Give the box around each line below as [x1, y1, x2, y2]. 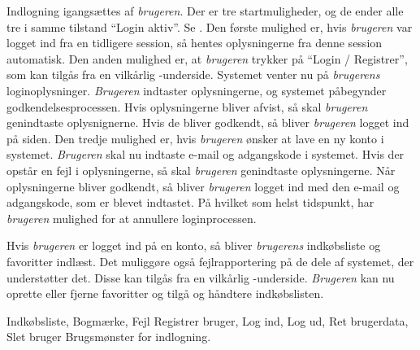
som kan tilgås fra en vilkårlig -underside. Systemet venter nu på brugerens [6, 66, 380, 83]
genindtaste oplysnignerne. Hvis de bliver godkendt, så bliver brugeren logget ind [6, 114, 409, 131]
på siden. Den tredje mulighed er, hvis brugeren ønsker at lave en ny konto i [6, 129, 384, 147]
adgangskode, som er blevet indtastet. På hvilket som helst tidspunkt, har [6, 194, 375, 211]
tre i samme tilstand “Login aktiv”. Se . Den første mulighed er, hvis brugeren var [6, 18, 413, 35]
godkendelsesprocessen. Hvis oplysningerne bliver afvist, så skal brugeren [6, 98, 368, 115]
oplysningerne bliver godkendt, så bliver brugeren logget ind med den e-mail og [6, 177, 400, 195]
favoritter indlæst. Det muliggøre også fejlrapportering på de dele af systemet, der [6, 252, 414, 269]
